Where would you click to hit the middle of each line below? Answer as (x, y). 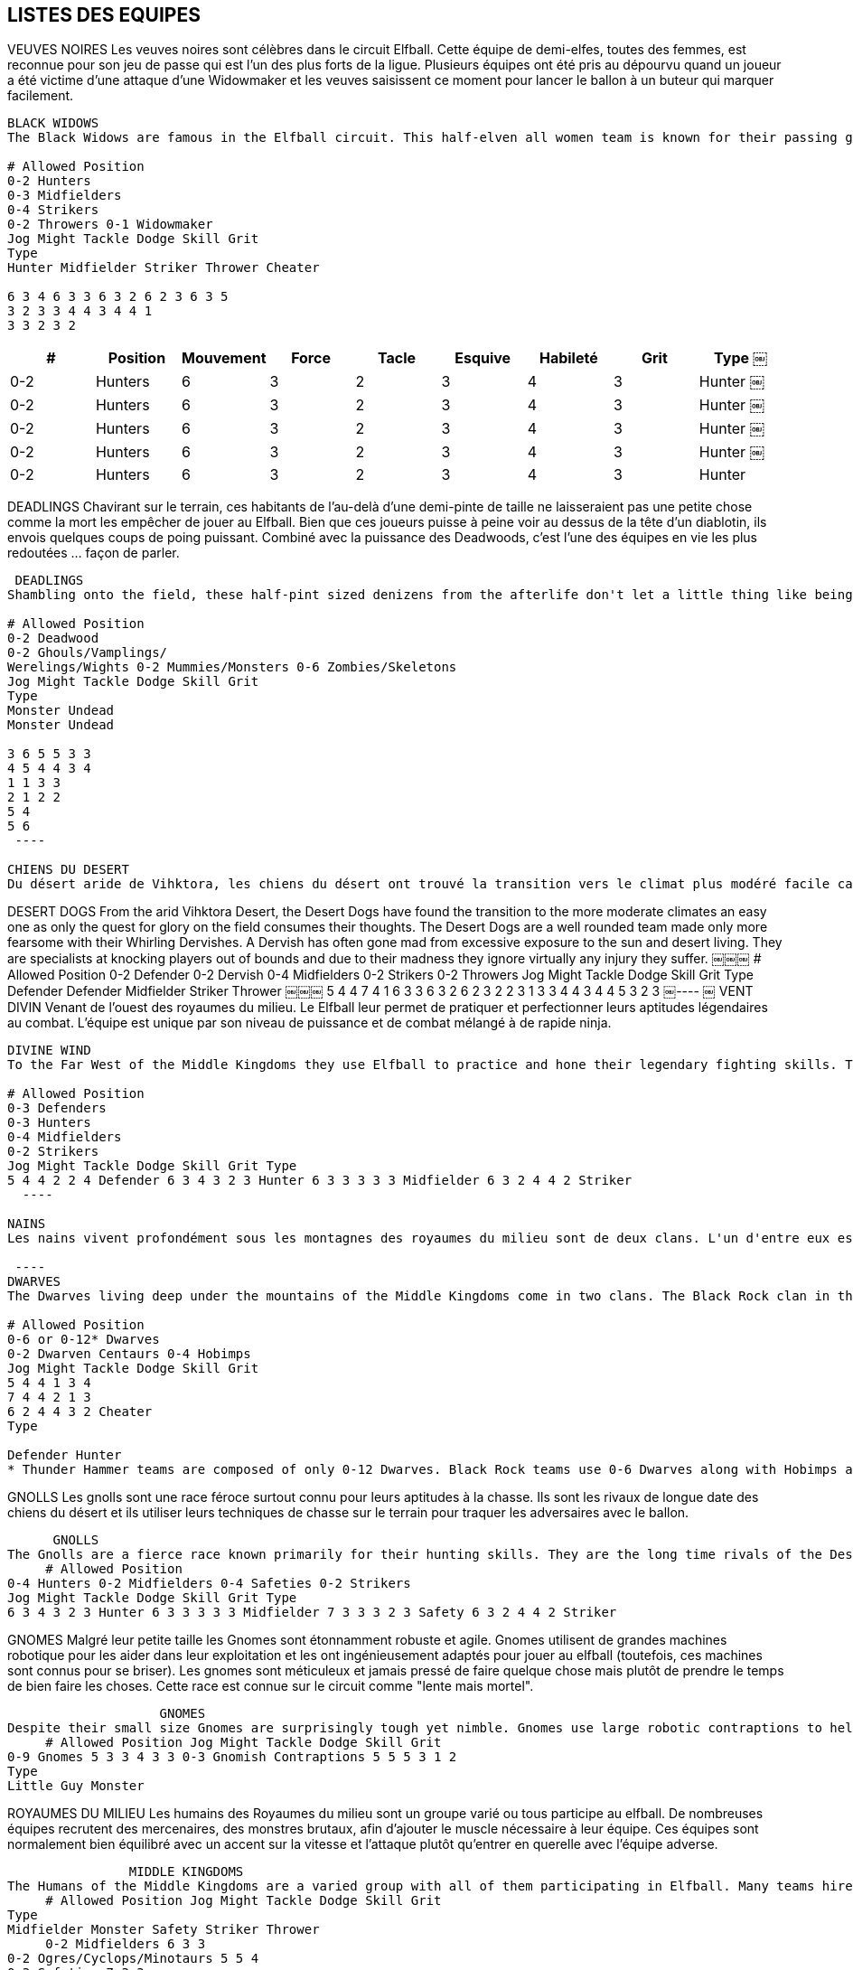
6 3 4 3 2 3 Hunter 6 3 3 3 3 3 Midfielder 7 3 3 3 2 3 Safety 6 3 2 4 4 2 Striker (312, 1613)
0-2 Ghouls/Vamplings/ (88, 653)
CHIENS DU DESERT (68, 870)
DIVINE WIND (49, 1051)
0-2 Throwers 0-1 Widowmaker (110, 225)
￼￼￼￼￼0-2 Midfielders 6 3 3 (107, 1944)
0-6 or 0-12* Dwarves (84, 1340)
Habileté (568, 358)
